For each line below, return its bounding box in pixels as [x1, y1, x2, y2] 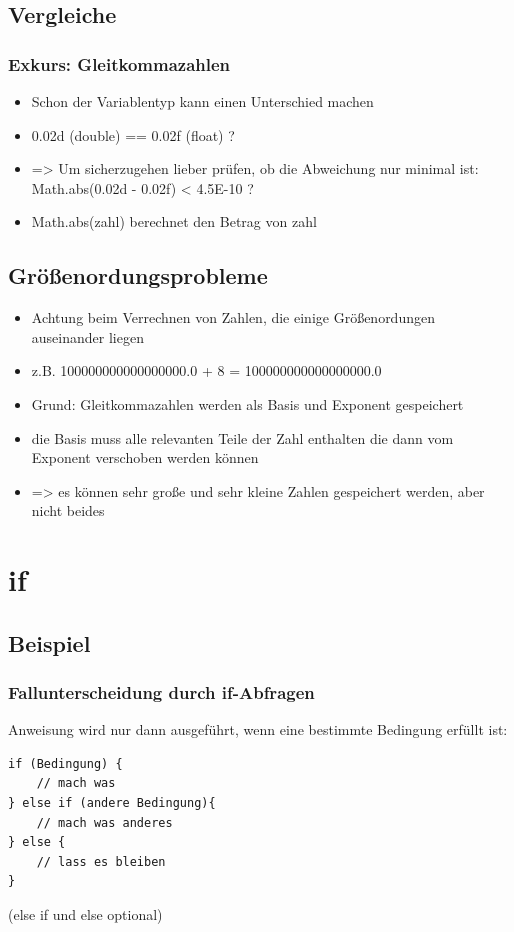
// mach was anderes [36, 815, 173, 830]
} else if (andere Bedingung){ [8, 796, 216, 811]
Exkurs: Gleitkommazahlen [8, 51, 231, 76]
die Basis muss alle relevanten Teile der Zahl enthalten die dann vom [31, 427, 454, 448]
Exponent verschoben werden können [31, 447, 259, 468]
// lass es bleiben [36, 854, 166, 869]
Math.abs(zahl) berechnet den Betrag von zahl [31, 211, 317, 232]
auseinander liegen [31, 326, 144, 347]
